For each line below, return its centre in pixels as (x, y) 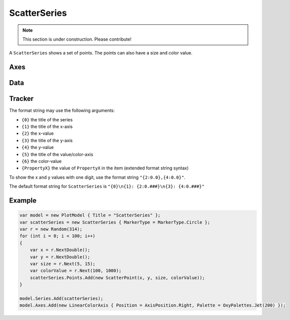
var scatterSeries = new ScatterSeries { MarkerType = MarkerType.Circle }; (115, 222)
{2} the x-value (38, 133)
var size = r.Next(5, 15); (63, 264)
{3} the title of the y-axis (47, 140)
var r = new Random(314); (51, 229)
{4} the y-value (38, 147)
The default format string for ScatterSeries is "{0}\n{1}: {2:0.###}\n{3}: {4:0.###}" (107, 186)
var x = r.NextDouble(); (60, 250)
